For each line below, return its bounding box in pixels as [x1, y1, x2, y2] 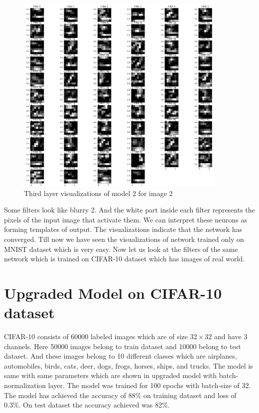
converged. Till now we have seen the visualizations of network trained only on [4, 233, 244, 244]
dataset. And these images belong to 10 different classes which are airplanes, [4, 351, 237, 361]
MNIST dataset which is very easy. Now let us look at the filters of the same [4, 243, 238, 254]
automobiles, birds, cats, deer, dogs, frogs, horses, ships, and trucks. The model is [4, 360, 253, 371]
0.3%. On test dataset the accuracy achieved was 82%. [4, 400, 170, 410]
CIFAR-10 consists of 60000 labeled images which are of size [4, 331, 188, 342]
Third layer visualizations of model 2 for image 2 [24, 188, 173, 198]
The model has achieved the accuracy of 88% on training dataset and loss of [4, 390, 237, 400]
